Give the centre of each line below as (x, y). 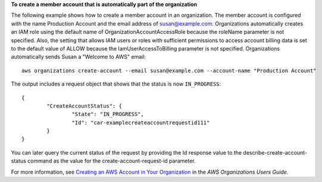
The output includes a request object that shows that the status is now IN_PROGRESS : (116, 84)
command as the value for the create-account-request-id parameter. (112, 161)
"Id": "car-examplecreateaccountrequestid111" (141, 123)
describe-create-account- (275, 152)
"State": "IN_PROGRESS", (108, 114)
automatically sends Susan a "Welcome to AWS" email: (78, 57)
